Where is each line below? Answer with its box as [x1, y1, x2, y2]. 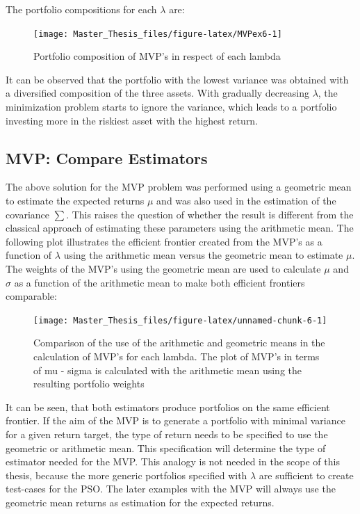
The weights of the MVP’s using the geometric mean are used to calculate [6, 261, 321, 275]
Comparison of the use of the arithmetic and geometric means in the [33, 335, 325, 350]
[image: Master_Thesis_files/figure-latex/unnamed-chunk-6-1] [33, 315, 327, 326]
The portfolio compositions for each [6, 2, 157, 16]
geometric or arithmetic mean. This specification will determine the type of [6, 440, 326, 455]
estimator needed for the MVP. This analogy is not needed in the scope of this [6, 454, 340, 469]
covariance [6, 207, 50, 221]
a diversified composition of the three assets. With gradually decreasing [6, 86, 309, 100]
